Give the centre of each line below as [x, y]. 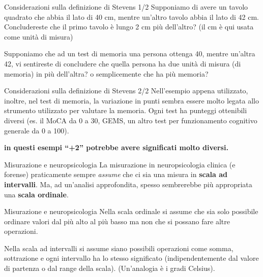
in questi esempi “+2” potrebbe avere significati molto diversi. [116, 147]
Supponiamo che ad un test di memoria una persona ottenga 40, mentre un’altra [130, 54]
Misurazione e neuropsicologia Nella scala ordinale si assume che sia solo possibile [131, 211]
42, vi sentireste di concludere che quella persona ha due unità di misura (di [123, 63]
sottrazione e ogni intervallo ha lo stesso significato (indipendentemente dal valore [131, 258]
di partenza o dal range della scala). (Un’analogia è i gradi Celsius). [110, 268]
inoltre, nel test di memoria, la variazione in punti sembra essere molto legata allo [131, 100]
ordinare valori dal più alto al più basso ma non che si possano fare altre [117, 221]
